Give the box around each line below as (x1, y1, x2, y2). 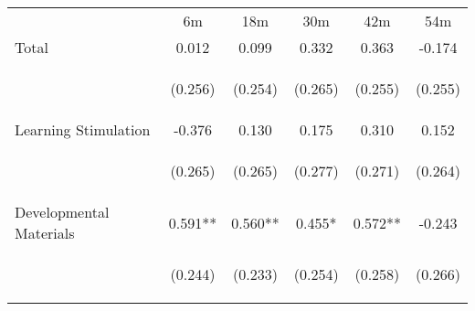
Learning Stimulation (15, 119, 151, 140)
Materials (15, 222, 75, 243)
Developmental (15, 201, 110, 222)
